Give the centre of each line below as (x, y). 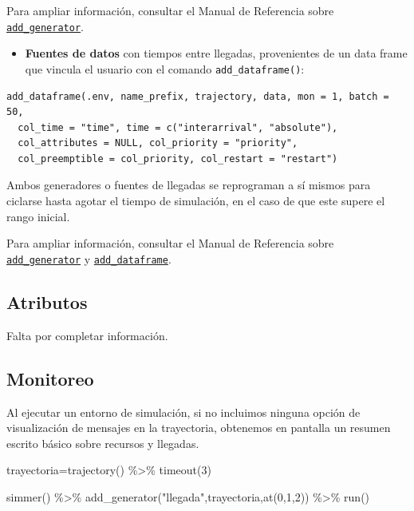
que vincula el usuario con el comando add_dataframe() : (165, 68)
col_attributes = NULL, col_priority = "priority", (158, 143)
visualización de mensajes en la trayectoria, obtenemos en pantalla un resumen (199, 428)
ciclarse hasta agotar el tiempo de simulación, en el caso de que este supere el (196, 201)
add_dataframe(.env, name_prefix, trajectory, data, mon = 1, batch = (198, 96)
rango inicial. (38, 216)
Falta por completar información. (87, 335)
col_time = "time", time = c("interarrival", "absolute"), (178, 127)
